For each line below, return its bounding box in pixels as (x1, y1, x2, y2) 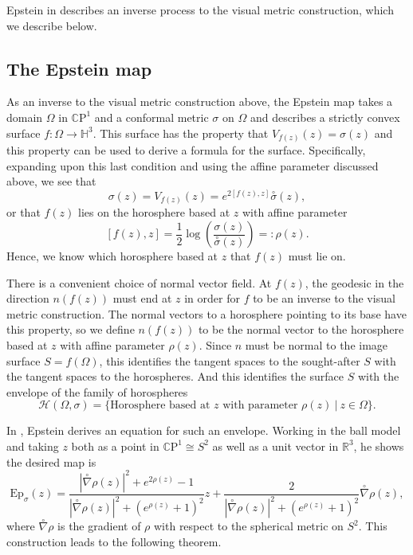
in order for (184, 290, 240, 307)
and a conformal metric (94, 108, 209, 125)
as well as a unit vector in (212, 437, 339, 454)
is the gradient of (57, 518, 141, 534)
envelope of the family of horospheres (6, 383, 188, 400)
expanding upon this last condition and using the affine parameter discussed (6, 157, 379, 174)
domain (6, 108, 43, 125)
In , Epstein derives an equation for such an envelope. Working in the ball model (6, 422, 401, 439)
